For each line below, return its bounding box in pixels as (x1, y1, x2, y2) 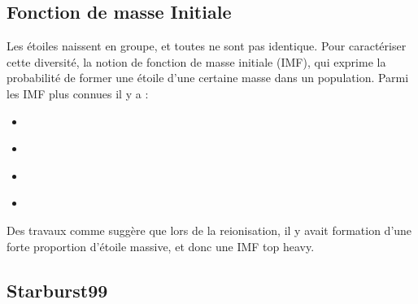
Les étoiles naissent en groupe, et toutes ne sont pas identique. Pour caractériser (7, 37, 407, 54)
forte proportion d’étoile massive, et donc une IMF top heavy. (7, 237, 315, 254)
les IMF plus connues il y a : (7, 85, 149, 102)
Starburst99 (7, 277, 108, 302)
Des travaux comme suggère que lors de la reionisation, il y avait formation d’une (7, 221, 412, 238)
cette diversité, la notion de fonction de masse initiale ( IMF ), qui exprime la (7, 53, 386, 70)
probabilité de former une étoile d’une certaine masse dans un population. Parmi (7, 69, 409, 86)
